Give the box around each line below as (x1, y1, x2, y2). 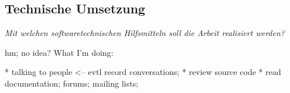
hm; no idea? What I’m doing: (5, 46, 114, 58)
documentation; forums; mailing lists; (5, 77, 138, 89)
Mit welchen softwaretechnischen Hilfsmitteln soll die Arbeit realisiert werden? (5, 27, 285, 39)
